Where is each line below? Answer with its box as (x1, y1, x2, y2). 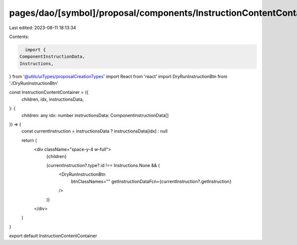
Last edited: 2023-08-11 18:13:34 (9, 25, 76, 31)
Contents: (9, 34, 29, 40)
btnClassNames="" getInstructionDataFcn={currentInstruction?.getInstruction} (71, 178, 232, 184)
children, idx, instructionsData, (21, 96, 84, 102)
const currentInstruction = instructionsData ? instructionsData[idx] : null (21, 128, 168, 134)
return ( (21, 137, 37, 143)
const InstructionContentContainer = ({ (9, 89, 89, 95)
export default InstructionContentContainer (9, 233, 98, 239)
